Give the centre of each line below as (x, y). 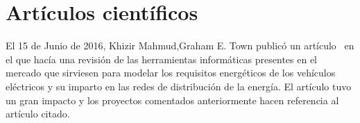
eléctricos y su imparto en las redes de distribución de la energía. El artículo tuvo (179, 86)
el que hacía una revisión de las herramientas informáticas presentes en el (162, 59)
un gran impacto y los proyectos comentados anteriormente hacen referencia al (172, 100)
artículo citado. (38, 114)
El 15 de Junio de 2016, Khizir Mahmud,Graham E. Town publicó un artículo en (180, 46)
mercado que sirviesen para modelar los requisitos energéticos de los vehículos (171, 73)
